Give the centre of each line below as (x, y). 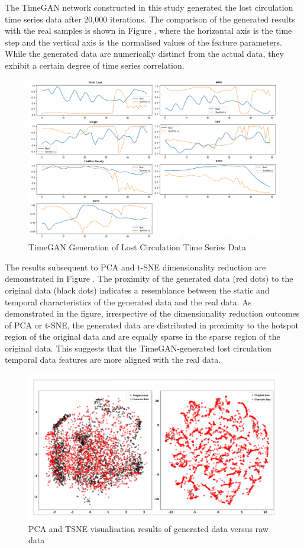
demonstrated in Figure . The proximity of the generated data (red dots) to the (149, 278)
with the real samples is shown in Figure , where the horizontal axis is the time (148, 30)
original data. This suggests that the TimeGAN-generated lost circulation (138, 348)
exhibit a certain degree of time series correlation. (95, 65)
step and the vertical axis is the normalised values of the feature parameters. (143, 42)
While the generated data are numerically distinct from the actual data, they (144, 54)
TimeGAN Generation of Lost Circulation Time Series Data (137, 247)
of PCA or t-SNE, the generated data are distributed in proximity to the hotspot (152, 325)
